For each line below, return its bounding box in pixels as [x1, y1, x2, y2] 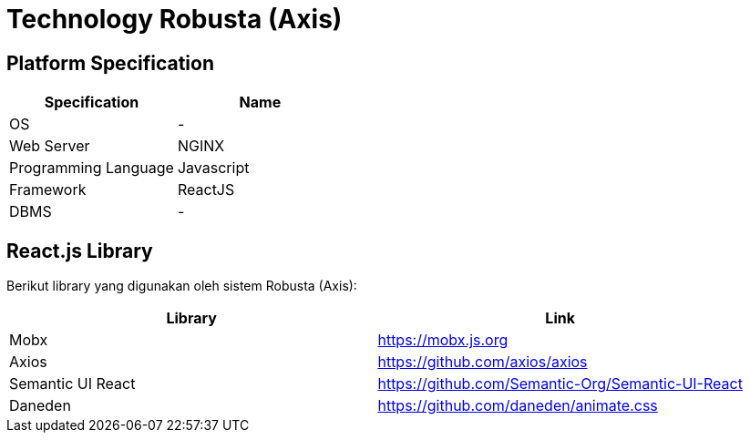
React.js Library [6, 239, 153, 262]
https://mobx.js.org [377, 331, 509, 350]
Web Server [9, 137, 90, 156]
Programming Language [9, 159, 174, 178]
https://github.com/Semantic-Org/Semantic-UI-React [377, 374, 743, 394]
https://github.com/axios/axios [377, 353, 588, 372]
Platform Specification [6, 51, 214, 75]
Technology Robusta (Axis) [6, 4, 343, 35]
